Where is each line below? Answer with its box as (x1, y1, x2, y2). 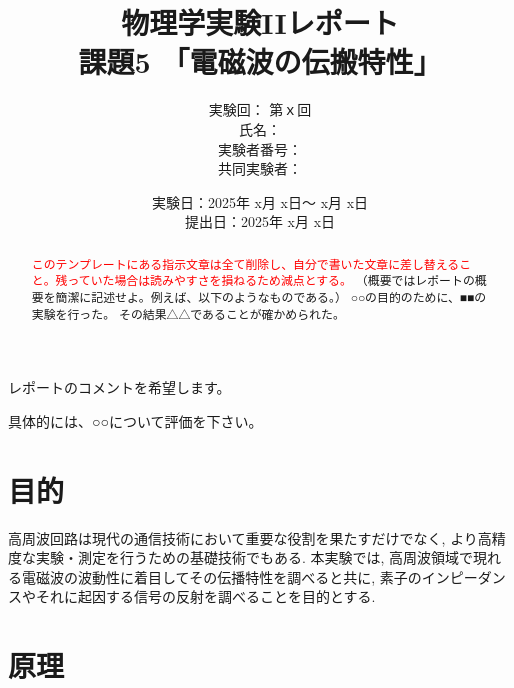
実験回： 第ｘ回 (208, 99, 312, 120)
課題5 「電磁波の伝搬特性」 (78, 41, 442, 82)
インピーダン (421, 566, 506, 587)
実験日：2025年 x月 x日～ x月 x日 (151, 191, 369, 212)
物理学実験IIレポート (121, 2, 399, 43)
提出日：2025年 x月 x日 (184, 211, 336, 232)
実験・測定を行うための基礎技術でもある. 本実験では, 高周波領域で (35, 547, 474, 568)
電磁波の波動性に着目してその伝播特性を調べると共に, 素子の (21, 566, 422, 587)
